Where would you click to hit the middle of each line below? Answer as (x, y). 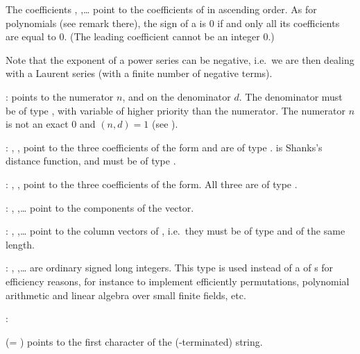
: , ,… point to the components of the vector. (100, 207)
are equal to (31, 36)
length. (20, 244)
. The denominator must (291, 96)
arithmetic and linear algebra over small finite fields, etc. (126, 295)
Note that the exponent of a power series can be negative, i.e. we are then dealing (180, 59)
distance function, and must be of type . (91, 161)
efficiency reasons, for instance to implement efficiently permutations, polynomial (178, 281)
